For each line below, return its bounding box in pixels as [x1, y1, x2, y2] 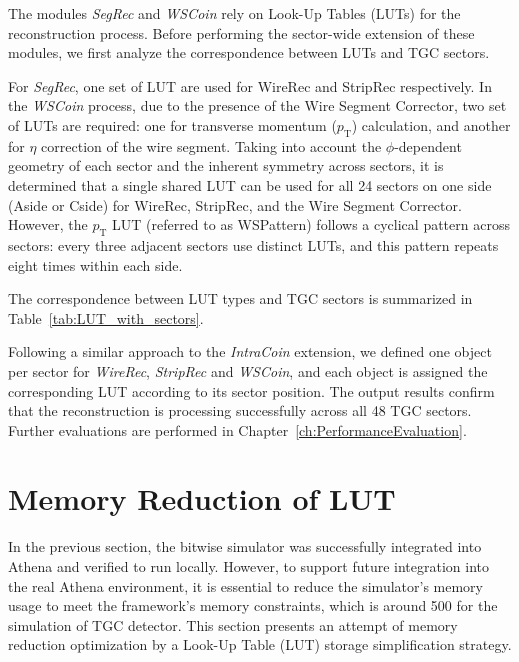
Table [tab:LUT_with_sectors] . [8, 307, 204, 328]
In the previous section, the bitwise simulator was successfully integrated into [8, 536, 482, 557]
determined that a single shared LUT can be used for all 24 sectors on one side [8, 174, 492, 195]
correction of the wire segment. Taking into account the [41, 135, 382, 156]
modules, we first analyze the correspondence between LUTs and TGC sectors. [8, 42, 490, 63]
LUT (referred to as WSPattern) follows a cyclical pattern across [111, 214, 510, 235]
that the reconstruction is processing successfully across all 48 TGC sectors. [8, 400, 472, 421]
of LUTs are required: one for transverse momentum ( [8, 114, 337, 135]
